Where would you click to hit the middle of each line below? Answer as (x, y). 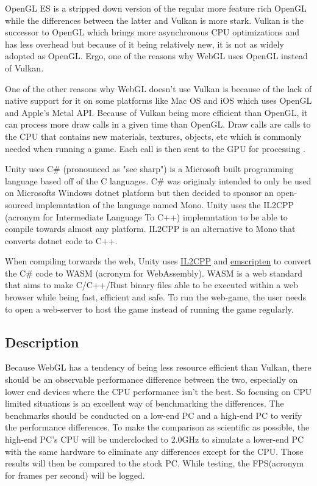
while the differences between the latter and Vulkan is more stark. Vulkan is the (155, 20)
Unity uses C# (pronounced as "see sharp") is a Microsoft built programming (149, 169)
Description (42, 342)
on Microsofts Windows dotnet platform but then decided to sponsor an (139, 193)
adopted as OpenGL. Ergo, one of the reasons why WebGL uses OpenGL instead (156, 56)
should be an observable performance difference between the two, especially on (151, 379)
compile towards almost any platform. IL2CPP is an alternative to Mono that (150, 229)
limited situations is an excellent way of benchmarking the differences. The (144, 403)
